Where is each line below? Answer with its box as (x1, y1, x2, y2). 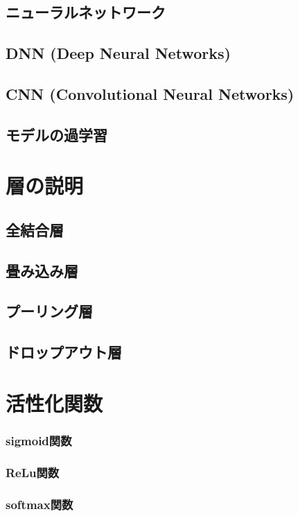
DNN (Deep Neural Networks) (6, 42, 231, 64)
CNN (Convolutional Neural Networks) (6, 83, 295, 104)
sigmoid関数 (6, 431, 72, 449)
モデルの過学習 (6, 123, 107, 145)
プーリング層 (6, 300, 93, 322)
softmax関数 (6, 495, 73, 513)
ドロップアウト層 (6, 341, 122, 363)
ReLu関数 (6, 463, 60, 481)
